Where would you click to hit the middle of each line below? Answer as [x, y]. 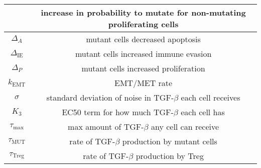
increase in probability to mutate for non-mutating [143, 12]
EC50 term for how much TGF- [118, 112]
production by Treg [170, 156]
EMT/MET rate [144, 83]
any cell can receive [185, 127]
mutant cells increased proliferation [143, 68]
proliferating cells [143, 24]
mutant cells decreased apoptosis [143, 39]
